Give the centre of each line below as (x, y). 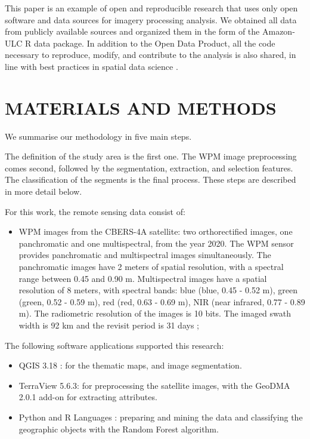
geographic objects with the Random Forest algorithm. (119, 429)
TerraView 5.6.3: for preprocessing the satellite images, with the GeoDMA (154, 385)
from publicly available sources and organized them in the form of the (132, 31)
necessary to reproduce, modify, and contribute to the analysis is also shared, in (151, 55)
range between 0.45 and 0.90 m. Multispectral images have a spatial (143, 278)
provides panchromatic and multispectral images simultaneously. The (145, 255)
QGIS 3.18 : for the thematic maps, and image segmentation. (130, 365)
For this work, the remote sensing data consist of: (95, 211)
